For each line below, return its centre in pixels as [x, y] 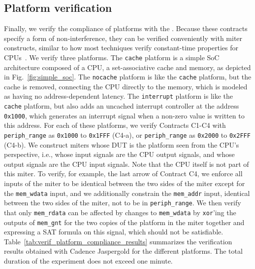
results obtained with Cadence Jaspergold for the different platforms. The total [123, 251]
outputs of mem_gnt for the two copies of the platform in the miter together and [124, 222]
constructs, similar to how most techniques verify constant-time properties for [121, 48]
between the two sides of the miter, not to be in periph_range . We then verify [123, 203]
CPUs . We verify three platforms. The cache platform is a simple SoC [112, 57]
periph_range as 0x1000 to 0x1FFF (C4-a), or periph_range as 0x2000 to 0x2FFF [127, 135]
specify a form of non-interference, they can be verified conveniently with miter [123, 38]
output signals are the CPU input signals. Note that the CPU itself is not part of [127, 164]
